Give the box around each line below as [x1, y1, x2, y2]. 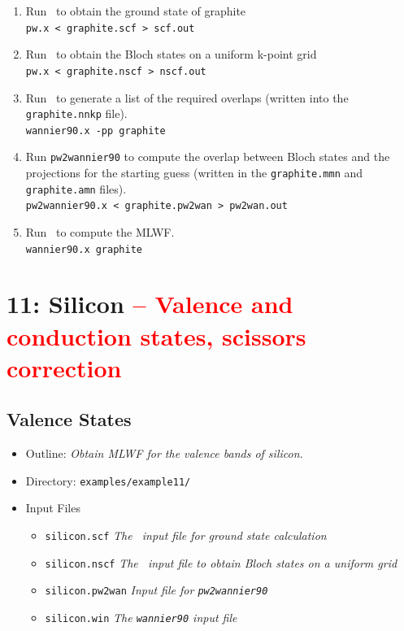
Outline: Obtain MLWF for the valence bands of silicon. [25, 445, 303, 462]
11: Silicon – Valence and [7, 287, 293, 320]
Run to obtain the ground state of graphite [25, 2, 246, 19]
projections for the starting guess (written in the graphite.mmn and [25, 164, 363, 181]
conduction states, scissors [7, 319, 306, 352]
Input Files [25, 499, 80, 516]
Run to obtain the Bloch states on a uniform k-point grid [25, 46, 317, 63]
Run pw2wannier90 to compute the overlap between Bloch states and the [25, 148, 390, 165]
